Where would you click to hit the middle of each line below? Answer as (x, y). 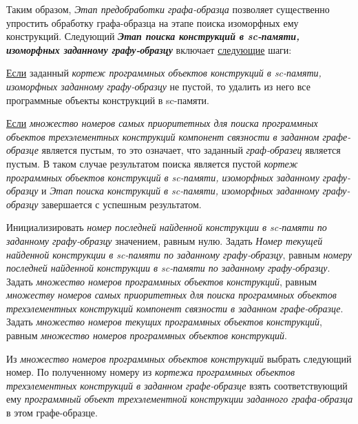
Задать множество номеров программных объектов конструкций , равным (162, 281)
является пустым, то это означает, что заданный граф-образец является (191, 150)
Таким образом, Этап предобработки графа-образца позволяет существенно (168, 9)
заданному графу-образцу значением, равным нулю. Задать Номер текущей (165, 240)
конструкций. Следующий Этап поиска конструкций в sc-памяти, (153, 36)
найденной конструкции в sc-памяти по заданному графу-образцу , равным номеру (179, 254)
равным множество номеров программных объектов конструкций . (147, 335)
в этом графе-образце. (52, 413)
